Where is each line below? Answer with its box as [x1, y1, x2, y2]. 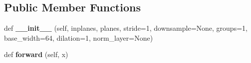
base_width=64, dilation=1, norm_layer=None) [4, 32, 153, 43]
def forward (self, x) [4, 49, 68, 60]
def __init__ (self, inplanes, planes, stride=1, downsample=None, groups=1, [4, 23, 248, 33]
